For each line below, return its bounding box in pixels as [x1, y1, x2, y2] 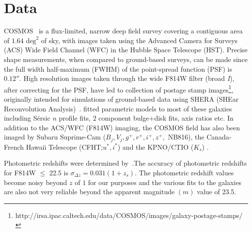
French [4, 141, 24, 152]
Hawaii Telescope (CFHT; [26, 141, 103, 152]
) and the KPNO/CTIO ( [117, 141, 194, 152]
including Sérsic [4, 113, 50, 123]
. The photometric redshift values [135, 167, 234, 177]
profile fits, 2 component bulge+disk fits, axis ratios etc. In [59, 113, 234, 123]
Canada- [206, 132, 232, 142]
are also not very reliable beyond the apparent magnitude [4, 186, 175, 197]
